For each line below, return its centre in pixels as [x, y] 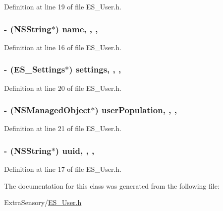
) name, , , [77, 29]
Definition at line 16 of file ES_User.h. [63, 47]
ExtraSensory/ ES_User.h [43, 202]
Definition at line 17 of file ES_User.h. [63, 169]
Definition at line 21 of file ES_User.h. [63, 128]
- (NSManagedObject [48, 110]
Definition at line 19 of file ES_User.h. [63, 6]
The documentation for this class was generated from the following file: [112, 185]
